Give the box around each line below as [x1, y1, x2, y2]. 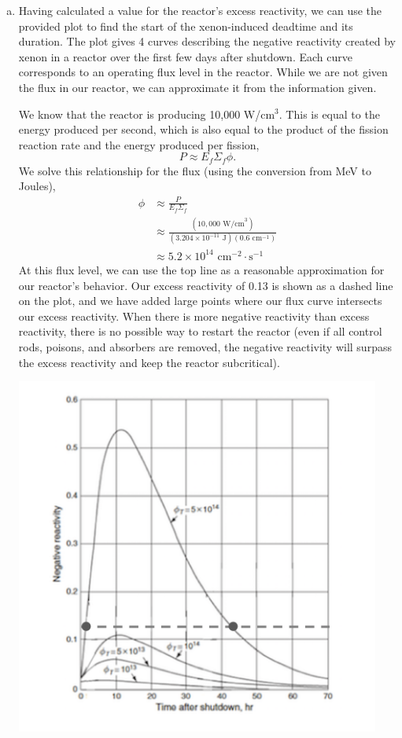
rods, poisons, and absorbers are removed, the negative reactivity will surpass [18, 338, 392, 354]
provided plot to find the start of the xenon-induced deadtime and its [18, 17, 353, 34]
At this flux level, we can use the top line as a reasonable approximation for [18, 261, 385, 277]
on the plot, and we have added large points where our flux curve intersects [18, 292, 382, 309]
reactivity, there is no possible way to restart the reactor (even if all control [18, 323, 382, 340]
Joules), [18, 178, 56, 194]
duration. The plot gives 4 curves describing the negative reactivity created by [18, 33, 396, 50]
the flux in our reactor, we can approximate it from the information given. [18, 79, 377, 95]
